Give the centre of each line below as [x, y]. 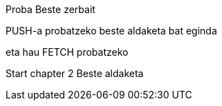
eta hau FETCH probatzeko [67, 52]
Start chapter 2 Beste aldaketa [75, 73]
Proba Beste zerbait [50, 9]
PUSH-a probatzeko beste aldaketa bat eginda [111, 31]
